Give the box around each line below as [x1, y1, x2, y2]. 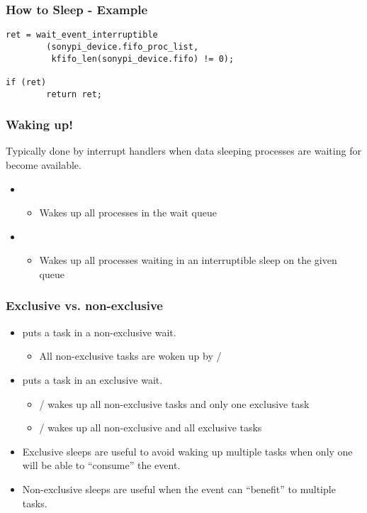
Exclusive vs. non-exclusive [6, 297, 163, 314]
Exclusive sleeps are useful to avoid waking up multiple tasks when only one [22, 443, 353, 458]
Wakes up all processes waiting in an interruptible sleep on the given [39, 253, 337, 267]
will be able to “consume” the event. [22, 458, 181, 473]
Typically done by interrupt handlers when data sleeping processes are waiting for [6, 143, 361, 158]
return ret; [46, 89, 103, 99]
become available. [6, 157, 81, 172]
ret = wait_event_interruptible [6, 30, 158, 40]
